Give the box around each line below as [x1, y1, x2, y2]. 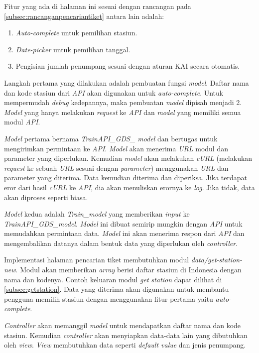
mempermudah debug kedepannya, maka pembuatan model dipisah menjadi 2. [4, 97, 242, 108]
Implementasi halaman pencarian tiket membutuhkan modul [4, 254, 189, 265]
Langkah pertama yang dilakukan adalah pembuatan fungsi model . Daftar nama [4, 77, 249, 88]
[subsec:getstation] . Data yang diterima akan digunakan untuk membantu [4, 284, 229, 294]
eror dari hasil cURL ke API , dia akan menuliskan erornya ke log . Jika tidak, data [4, 182, 255, 192]
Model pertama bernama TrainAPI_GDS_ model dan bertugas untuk [4, 133, 218, 143]
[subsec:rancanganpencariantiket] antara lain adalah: [4, 10, 164, 21]
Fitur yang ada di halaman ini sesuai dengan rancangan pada [4, 1, 191, 11]
